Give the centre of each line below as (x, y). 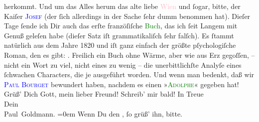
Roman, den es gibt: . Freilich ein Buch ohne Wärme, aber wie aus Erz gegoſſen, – (129, 55)
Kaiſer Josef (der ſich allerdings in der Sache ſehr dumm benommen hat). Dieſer (127, 16)
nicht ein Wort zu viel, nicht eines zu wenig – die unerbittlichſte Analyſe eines (123, 64)
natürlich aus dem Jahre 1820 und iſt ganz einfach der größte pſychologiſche (120, 45)
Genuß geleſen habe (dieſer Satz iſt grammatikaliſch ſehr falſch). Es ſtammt (119, 35)
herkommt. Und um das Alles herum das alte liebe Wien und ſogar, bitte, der (122, 6)
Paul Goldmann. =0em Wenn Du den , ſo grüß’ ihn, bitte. (93, 113)
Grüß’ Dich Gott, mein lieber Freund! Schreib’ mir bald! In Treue (104, 94)
